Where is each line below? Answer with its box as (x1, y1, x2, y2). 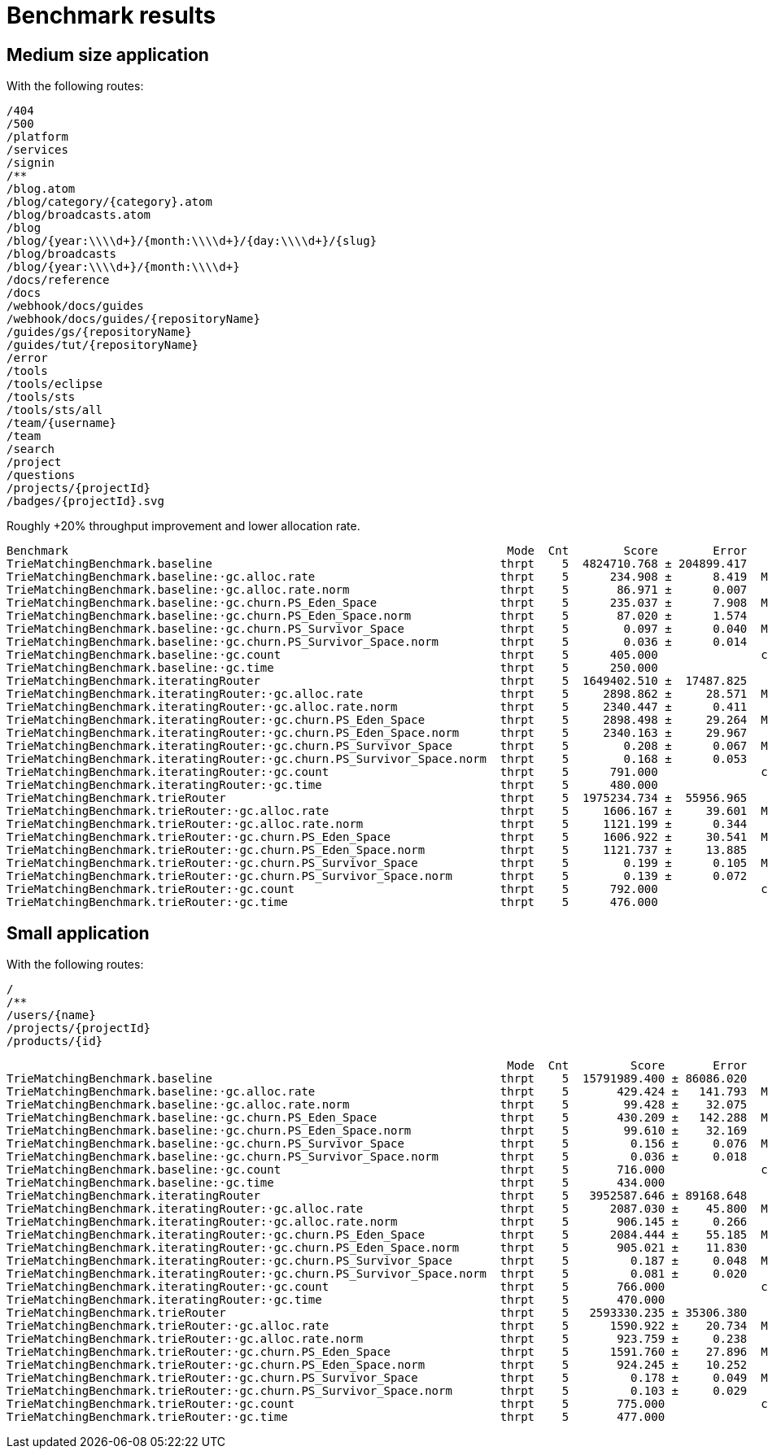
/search (7, 442, 55, 456)
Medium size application (7, 44, 209, 65)
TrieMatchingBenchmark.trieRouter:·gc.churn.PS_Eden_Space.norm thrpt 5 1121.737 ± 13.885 (7, 843, 748, 857)
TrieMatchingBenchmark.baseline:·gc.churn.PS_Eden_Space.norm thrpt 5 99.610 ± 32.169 (7, 1124, 748, 1138)
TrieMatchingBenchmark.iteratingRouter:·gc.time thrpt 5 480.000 (7, 778, 658, 792)
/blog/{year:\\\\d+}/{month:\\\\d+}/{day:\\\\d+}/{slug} (7, 234, 377, 248)
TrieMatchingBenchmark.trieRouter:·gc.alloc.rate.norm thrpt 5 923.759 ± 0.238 (7, 1332, 748, 1346)
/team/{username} (7, 416, 116, 430)
